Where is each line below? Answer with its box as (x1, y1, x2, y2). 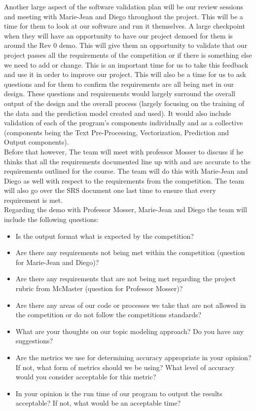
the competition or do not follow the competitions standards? (15, 309, 202, 320)
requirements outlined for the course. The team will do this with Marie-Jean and (4, 166, 248, 176)
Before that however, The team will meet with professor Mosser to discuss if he (4, 146, 244, 156)
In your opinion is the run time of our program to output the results (15, 388, 222, 398)
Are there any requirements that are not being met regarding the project (15, 273, 236, 284)
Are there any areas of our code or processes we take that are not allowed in (15, 299, 246, 310)
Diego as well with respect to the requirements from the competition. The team (4, 175, 245, 186)
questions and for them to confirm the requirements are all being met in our (4, 78, 234, 89)
